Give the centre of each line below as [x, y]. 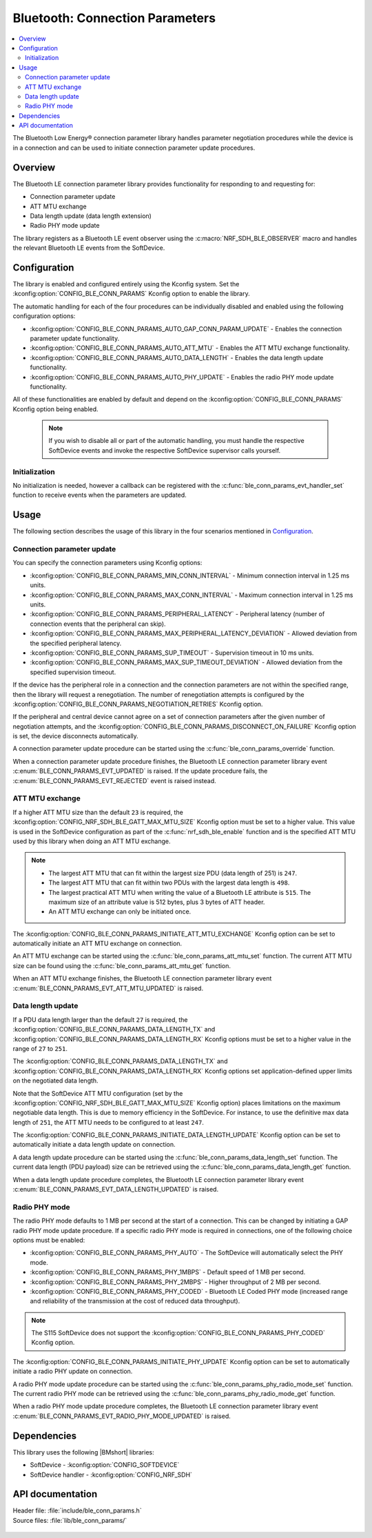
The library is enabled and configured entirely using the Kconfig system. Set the [126, 284]
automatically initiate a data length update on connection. [94, 1145]
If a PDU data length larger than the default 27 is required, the [100, 1019]
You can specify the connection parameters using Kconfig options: [107, 563]
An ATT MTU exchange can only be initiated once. [120, 911]
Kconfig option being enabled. [56, 409]
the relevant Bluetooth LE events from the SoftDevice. [89, 248]
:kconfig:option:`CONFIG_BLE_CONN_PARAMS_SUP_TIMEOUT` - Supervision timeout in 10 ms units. [172, 653]
